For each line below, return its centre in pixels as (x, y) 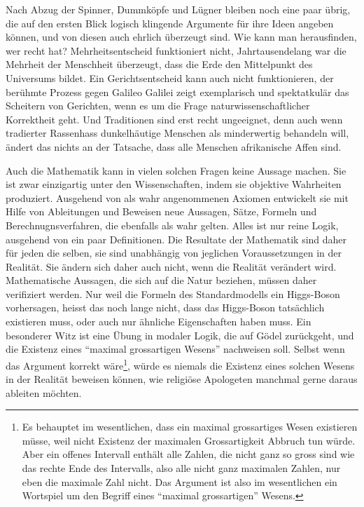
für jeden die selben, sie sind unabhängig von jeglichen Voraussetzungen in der (174, 253)
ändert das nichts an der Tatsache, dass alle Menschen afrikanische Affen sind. (174, 146)
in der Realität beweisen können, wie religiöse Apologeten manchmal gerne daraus (182, 379)
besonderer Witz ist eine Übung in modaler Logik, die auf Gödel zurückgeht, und (180, 335)
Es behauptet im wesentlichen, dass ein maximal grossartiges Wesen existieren (190, 427)
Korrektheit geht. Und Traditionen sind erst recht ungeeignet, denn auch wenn (174, 119)
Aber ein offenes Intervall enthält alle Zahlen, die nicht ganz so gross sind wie (188, 454)
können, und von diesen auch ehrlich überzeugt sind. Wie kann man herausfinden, (181, 37)
